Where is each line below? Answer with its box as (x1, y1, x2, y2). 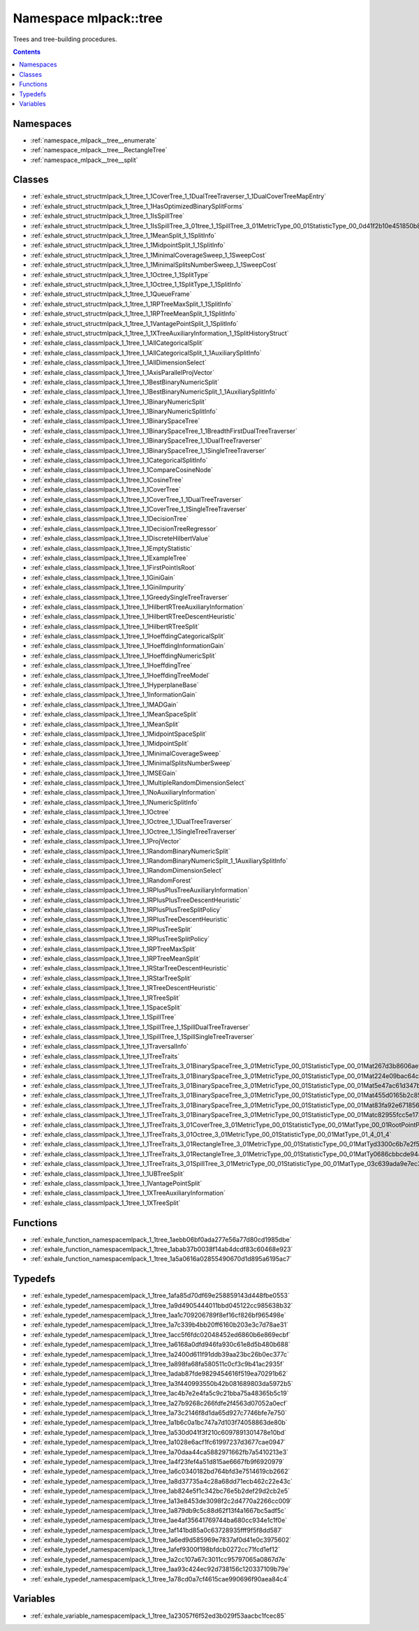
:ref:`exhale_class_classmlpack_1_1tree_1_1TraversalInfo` (30, 1042, 189, 1051)
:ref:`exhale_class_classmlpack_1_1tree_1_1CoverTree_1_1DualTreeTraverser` (30, 495, 244, 503)
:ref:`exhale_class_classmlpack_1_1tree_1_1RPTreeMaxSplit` (30, 945, 197, 953)
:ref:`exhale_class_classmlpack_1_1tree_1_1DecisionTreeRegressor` (30, 524, 218, 533)
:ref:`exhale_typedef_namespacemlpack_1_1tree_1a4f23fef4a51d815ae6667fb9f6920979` (30, 1457, 285, 1466)
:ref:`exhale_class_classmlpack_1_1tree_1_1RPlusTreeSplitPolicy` (30, 935, 209, 943)
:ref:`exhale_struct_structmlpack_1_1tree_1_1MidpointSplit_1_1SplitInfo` (30, 241, 226, 249)
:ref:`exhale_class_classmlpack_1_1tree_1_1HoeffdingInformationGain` (30, 642, 226, 650)
